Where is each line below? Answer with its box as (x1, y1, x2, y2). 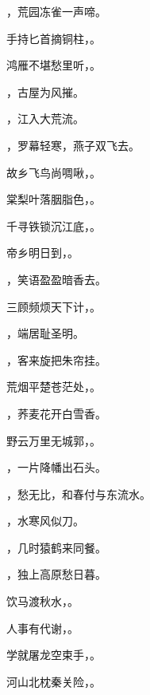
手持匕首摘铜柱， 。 (6, 30, 101, 46)
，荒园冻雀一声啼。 (6, 3, 106, 19)
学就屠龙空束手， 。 (6, 646, 101, 663)
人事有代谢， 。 (6, 619, 79, 636)
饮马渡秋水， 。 (6, 593, 79, 610)
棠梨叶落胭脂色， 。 (6, 191, 101, 207)
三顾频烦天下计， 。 (6, 298, 101, 314)
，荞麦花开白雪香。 (6, 405, 106, 421)
